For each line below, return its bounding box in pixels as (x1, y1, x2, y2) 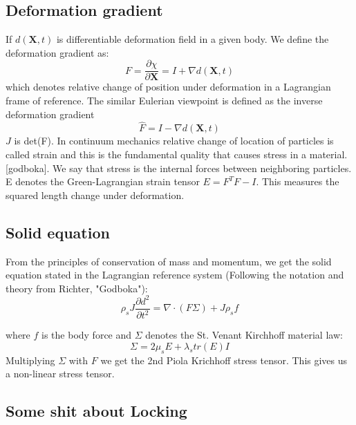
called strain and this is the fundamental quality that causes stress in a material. (6, 147, 348, 162)
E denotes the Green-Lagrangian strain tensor (6, 174, 200, 189)
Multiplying (6, 352, 55, 367)
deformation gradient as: (6, 45, 109, 59)
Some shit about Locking (6, 400, 187, 422)
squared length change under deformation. (6, 187, 185, 202)
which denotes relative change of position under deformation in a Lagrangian (6, 79, 331, 94)
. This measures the (256, 174, 339, 189)
